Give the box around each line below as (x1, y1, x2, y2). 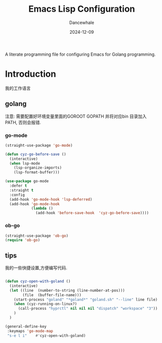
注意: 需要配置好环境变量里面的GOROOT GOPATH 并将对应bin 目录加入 (5, 113, 147, 119)
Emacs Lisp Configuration (28, 3, 135, 15)
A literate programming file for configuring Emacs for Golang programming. (5, 51, 156, 57)
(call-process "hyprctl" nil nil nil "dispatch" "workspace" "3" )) (18, 306, 158, 311)
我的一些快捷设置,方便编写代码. (5, 265, 68, 271)
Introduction (5, 68, 56, 80)
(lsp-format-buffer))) (14, 170, 60, 175)
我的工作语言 (5, 85, 31, 91)
